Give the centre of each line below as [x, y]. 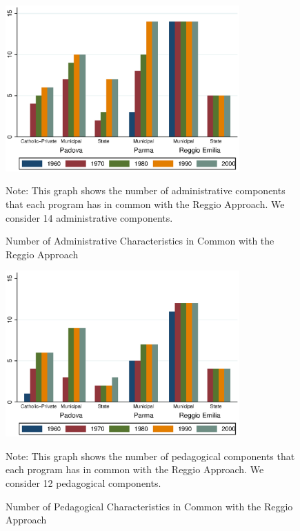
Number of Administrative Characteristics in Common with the [140, 241]
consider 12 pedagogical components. [83, 482]
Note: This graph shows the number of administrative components [146, 190]
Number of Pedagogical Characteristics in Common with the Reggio [149, 506]
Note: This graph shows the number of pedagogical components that [150, 456]
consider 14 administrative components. [89, 217]
